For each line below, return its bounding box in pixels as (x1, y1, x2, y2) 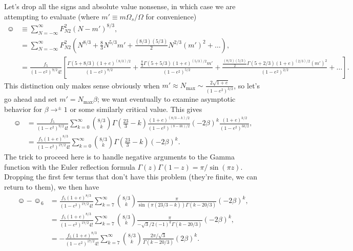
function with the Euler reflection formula (4, 161, 135, 172)
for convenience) (146, 11, 197, 21)
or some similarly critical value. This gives (70, 103, 202, 114)
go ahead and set (4, 94, 57, 104)
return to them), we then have (4, 181, 99, 192)
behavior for (4, 103, 42, 114)
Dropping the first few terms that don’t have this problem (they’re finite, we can (4, 171, 258, 182)
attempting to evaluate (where (4, 11, 99, 21)
